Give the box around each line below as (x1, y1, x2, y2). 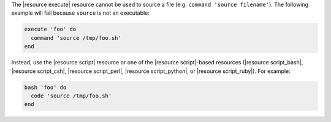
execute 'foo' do (24, 26, 77, 33)
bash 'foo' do (24, 83, 67, 91)
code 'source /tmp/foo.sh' (31, 92, 112, 99)
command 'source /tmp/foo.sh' (31, 34, 122, 41)
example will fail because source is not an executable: (11, 9, 150, 17)
